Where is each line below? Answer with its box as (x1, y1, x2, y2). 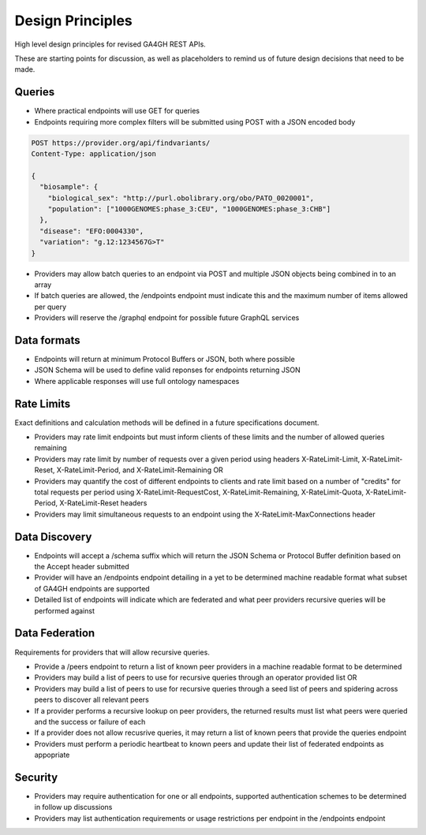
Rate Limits (14, 397, 71, 410)
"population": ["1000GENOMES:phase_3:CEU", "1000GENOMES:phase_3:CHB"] (47, 204, 331, 213)
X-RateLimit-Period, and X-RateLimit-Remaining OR (56, 465, 224, 475)
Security (14, 770, 58, 784)
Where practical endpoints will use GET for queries (34, 106, 200, 116)
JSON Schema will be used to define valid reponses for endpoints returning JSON (34, 365, 301, 375)
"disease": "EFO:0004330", (39, 226, 144, 236)
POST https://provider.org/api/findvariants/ (31, 138, 211, 147)
